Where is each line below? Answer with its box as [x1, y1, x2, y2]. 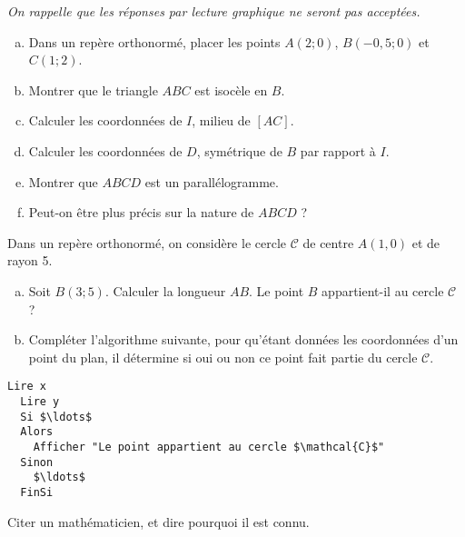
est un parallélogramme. [144, 172, 279, 191]
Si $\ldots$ [20, 410, 93, 423]
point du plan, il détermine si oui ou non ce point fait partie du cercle [28, 347, 418, 366]
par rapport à [300, 141, 376, 160]
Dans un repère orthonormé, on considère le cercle [7, 233, 287, 252]
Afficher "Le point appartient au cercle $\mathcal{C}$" [33, 440, 385, 453]
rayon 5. [7, 251, 53, 270]
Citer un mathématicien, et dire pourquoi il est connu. [7, 512, 310, 531]
